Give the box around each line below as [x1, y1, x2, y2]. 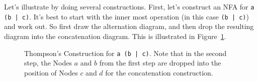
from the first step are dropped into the [99, 57, 221, 68]
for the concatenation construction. [105, 67, 213, 77]
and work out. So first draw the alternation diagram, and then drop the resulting [4, 21, 254, 31]
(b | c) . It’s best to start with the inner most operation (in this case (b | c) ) [4, 11, 249, 21]
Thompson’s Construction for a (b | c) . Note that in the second [24, 47, 227, 58]
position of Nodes [24, 67, 78, 77]
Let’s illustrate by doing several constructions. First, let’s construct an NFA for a [4, 1, 254, 11]
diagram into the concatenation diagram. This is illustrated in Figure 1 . [4, 30, 226, 41]
